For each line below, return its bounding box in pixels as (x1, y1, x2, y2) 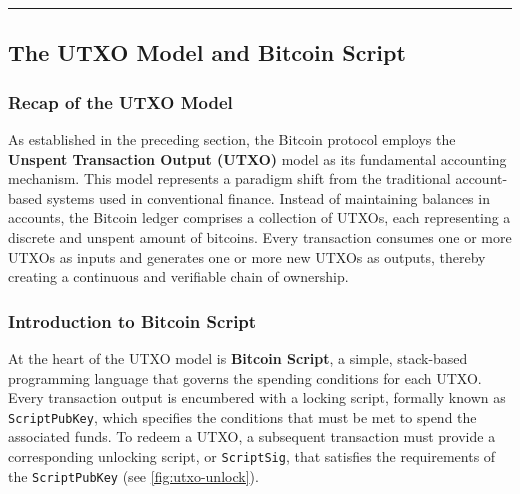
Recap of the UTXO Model (8, 89, 233, 114)
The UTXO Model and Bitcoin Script (8, 37, 406, 68)
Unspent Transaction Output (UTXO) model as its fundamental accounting (8, 148, 507, 169)
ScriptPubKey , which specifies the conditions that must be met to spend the (8, 406, 477, 427)
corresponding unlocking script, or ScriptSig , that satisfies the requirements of (8, 446, 496, 466)
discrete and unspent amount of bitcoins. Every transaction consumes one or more (8, 226, 512, 247)
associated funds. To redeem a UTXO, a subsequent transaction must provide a (8, 426, 496, 447)
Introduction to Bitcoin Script (8, 308, 257, 333)
